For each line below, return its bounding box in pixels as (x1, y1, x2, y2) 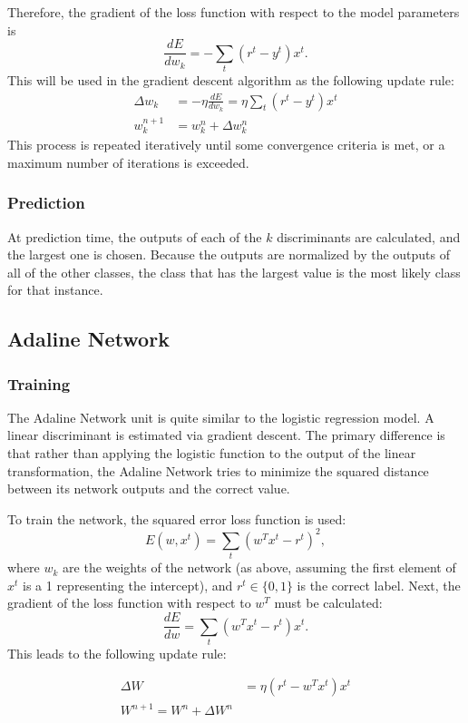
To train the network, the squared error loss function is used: (7, 509, 346, 528)
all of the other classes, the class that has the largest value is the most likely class (7, 262, 461, 281)
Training (7, 372, 71, 395)
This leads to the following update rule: (7, 643, 227, 662)
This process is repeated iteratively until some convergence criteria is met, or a (7, 135, 445, 154)
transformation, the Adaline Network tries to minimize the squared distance (7, 461, 429, 480)
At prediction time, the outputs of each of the (7, 227, 262, 246)
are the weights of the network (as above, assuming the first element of (63, 558, 456, 577)
